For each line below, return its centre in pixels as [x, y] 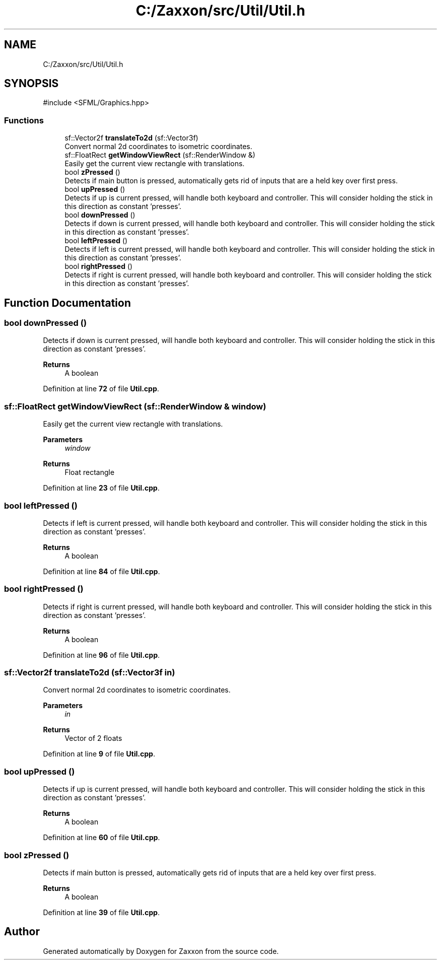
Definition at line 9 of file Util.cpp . [99, 754]
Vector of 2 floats [93, 738]
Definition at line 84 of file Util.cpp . [101, 571]
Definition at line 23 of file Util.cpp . [101, 488]
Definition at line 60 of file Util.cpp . [101, 838]
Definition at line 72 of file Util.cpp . [101, 389]
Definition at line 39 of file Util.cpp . [101, 912]
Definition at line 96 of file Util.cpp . [101, 655]
